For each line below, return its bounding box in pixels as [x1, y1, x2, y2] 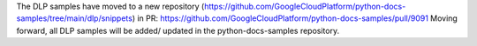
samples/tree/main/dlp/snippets [16, 13, 132, 23]
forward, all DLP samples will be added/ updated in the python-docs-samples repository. [16, 25, 340, 36]
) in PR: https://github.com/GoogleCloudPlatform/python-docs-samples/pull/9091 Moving [132, 13, 458, 23]
